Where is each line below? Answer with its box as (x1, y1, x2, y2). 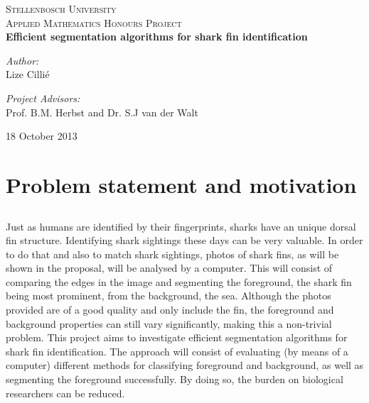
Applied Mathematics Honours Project (6, 15, 182, 30)
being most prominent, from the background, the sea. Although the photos (6, 288, 331, 303)
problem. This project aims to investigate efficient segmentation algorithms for (6, 330, 348, 345)
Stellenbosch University (6, 1, 117, 16)
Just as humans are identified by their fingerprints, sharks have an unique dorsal (6, 219, 356, 233)
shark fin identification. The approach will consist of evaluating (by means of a (6, 343, 348, 358)
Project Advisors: (6, 90, 80, 105)
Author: (6, 53, 39, 67)
